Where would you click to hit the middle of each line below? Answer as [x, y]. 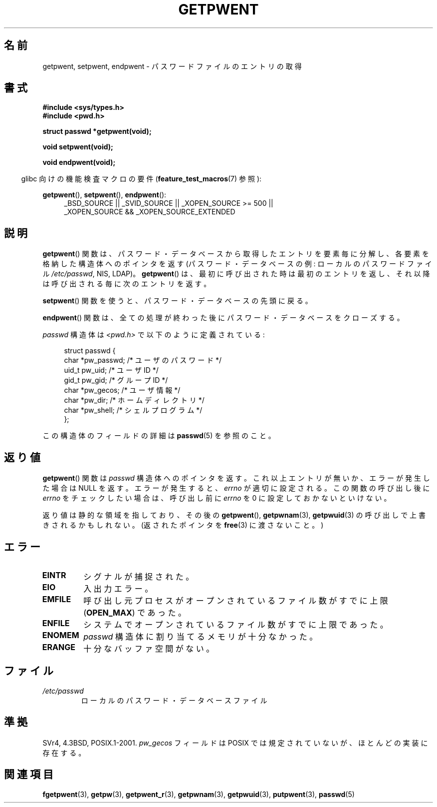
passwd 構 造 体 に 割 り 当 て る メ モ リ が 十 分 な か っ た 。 [201, 636]
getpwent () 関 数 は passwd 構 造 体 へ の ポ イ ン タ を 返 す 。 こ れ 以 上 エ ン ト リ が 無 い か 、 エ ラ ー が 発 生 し [236, 478]
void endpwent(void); [79, 162]
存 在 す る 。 [64, 753]
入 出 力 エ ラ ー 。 [118, 588]
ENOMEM [61, 635]
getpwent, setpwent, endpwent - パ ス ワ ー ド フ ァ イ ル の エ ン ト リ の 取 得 [172, 66]
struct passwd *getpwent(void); [97, 131]
